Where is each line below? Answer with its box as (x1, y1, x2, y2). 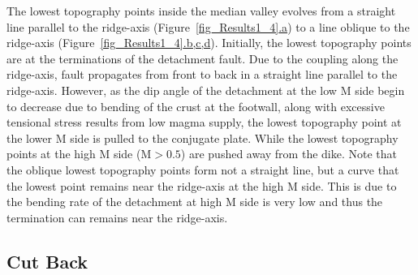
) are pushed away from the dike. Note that (180, 145, 397, 162)
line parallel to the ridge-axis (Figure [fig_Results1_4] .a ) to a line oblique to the (6, 18, 410, 35)
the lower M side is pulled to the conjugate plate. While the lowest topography (6, 129, 399, 146)
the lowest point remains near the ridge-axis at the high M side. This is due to (6, 177, 397, 194)
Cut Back (6, 248, 88, 273)
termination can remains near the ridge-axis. (6, 208, 228, 226)
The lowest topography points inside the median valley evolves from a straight (6, 2, 396, 19)
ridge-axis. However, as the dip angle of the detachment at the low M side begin (6, 81, 405, 98)
